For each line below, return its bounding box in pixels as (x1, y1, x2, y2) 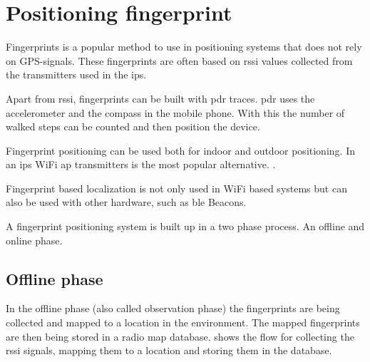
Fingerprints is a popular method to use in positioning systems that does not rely (6, 39, 362, 54)
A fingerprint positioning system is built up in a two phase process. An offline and (6, 219, 365, 234)
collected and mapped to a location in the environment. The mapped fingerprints (6, 315, 360, 330)
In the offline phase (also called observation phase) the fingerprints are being (6, 301, 340, 316)
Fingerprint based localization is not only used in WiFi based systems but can (6, 180, 347, 195)
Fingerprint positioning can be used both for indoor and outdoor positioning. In (6, 143, 355, 157)
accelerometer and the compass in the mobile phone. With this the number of (6, 105, 345, 120)
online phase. (6, 232, 63, 247)
